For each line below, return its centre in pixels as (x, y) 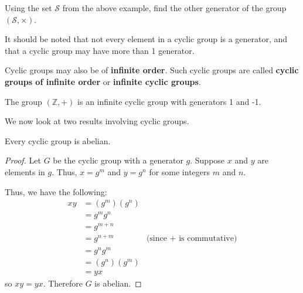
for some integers (180, 171)
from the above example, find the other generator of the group (174, 8)
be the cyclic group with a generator (118, 160)
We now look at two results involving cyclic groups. (97, 121)
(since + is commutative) (192, 239)
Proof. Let (23, 160)
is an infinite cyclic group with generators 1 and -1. (169, 101)
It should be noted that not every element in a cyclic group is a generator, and (146, 39)
